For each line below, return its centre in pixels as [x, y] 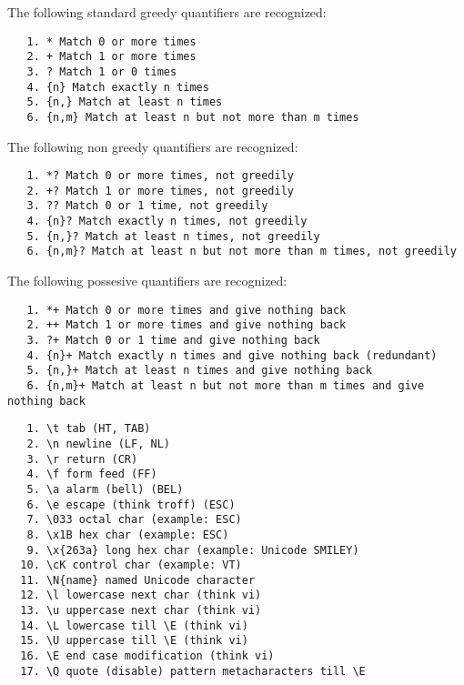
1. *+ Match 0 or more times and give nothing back [187, 310]
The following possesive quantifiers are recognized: [147, 281]
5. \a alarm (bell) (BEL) [105, 489]
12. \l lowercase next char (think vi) [141, 595]
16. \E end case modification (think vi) [147, 656]
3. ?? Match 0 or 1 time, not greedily [147, 206]
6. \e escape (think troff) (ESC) [131, 504]
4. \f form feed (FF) [92, 474]
